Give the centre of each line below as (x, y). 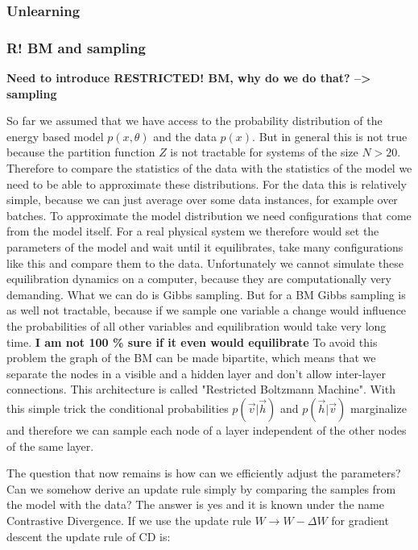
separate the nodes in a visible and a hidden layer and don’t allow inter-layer (196, 373)
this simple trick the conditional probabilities (118, 408)
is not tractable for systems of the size (264, 152)
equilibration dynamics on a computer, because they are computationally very (199, 279)
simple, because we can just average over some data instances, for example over (202, 200)
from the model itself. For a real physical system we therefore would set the (193, 231)
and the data (185, 136)
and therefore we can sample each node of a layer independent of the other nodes (207, 429)
